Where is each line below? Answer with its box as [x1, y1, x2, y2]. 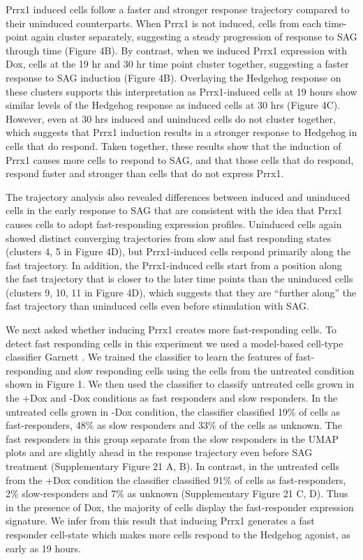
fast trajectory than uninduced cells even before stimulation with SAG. [6, 298, 309, 313]
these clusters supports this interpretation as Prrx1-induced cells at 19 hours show [6, 84, 357, 98]
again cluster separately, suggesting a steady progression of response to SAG [31, 29, 357, 44]
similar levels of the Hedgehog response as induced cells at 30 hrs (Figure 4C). [6, 98, 341, 112]
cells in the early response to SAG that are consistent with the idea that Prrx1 [6, 203, 343, 218]
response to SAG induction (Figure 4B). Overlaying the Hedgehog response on [6, 70, 341, 84]
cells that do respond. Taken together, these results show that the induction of [6, 138, 341, 153]
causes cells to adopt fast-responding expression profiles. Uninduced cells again [6, 216, 342, 231]
